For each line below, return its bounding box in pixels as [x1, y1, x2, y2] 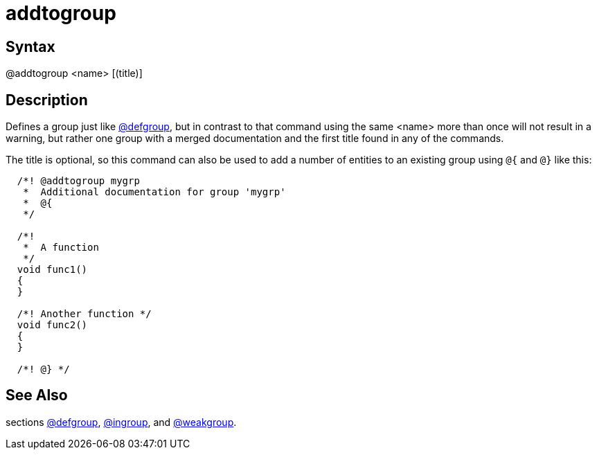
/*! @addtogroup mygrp [17, 175, 140, 187]
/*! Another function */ [17, 308, 152, 320]
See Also [6, 386, 68, 404]
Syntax [6, 37, 55, 55]
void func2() [17, 319, 88, 331]
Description [6, 91, 88, 109]
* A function [23, 242, 99, 253]
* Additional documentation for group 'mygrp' [23, 186, 286, 198]
